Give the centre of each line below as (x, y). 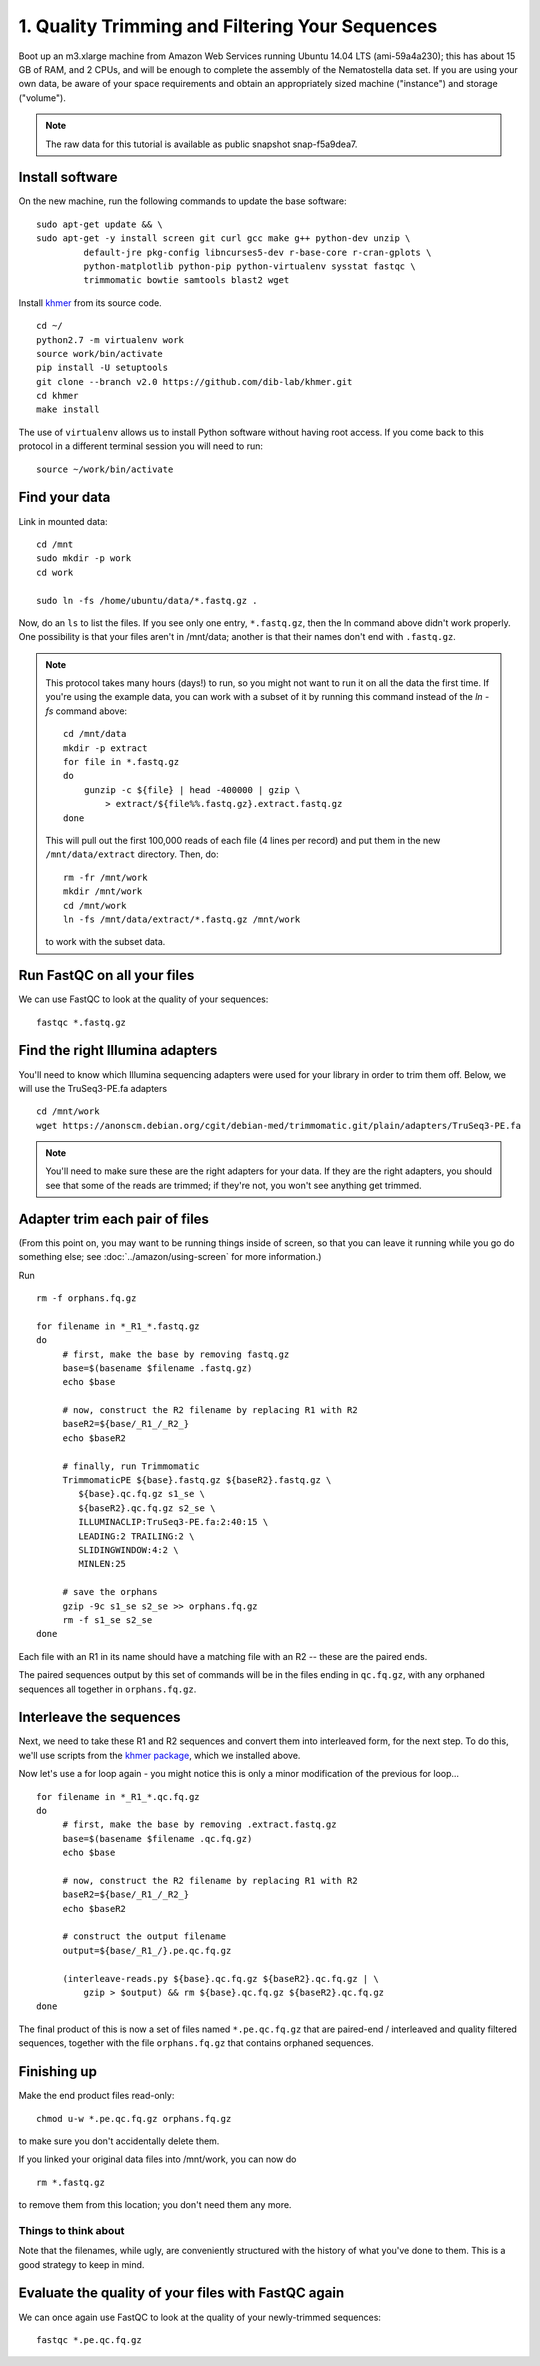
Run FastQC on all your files (106, 975)
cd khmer (57, 396)
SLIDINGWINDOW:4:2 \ (128, 1549)
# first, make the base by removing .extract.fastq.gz (199, 1824)
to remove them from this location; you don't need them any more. (155, 2205)
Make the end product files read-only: (96, 2096)
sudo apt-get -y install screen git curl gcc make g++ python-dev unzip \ (223, 238)
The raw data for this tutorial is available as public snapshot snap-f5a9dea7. (201, 144)
